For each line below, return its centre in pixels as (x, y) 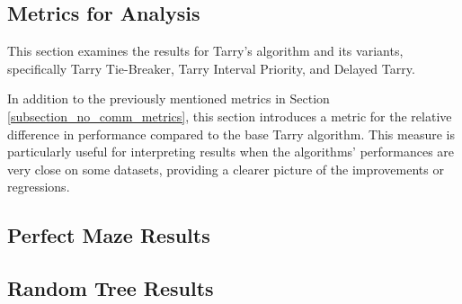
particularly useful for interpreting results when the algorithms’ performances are (231, 152)
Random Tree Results (111, 288)
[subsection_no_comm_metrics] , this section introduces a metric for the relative (230, 116)
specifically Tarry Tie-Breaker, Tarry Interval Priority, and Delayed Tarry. (211, 68)
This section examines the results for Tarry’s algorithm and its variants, (205, 51)
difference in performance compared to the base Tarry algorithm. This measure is (231, 134)
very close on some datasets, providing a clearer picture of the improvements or (226, 169)
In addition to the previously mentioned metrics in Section (169, 98)
